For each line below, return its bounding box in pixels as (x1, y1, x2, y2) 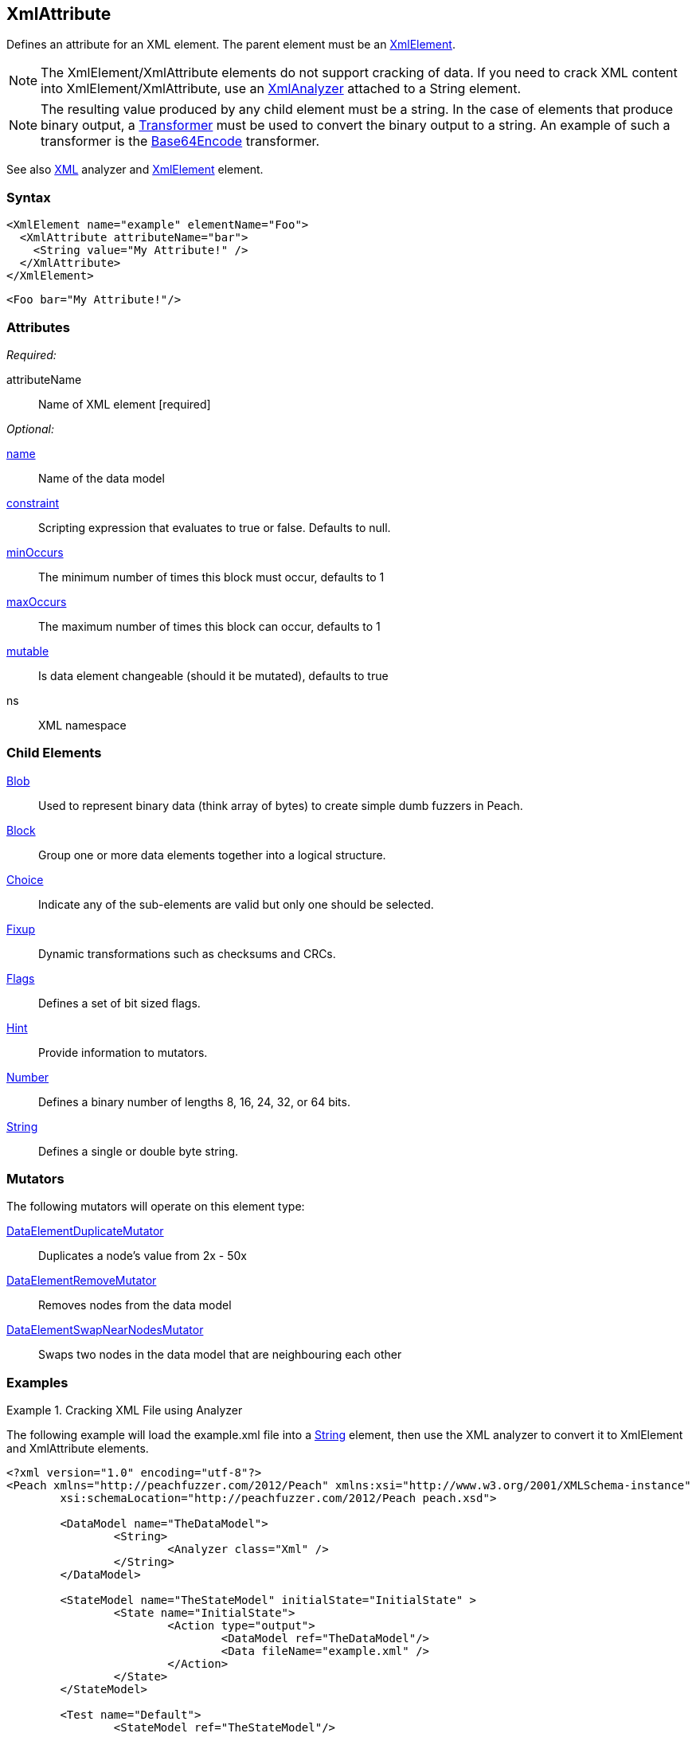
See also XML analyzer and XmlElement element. (6, 162, 264, 177)
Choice (6, 872, 44, 886)
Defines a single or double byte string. (38, 1144, 239, 1158)
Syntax (6, 189, 51, 205)
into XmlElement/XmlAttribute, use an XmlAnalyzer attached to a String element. (41, 80, 522, 97)
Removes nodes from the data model (38, 1298, 232, 1313)
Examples (6, 1374, 68, 1391)
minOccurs (6, 545, 64, 559)
